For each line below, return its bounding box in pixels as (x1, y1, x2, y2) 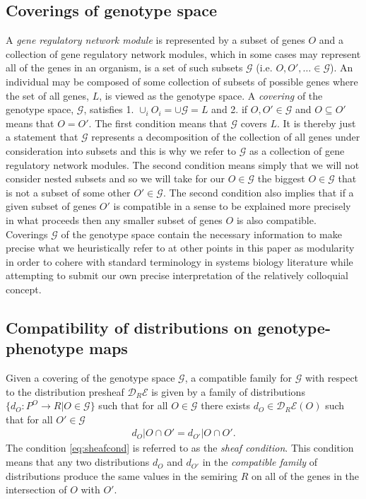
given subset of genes (6, 199, 97, 213)
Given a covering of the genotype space (6, 370, 175, 385)
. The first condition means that (88, 115, 228, 130)
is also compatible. (236, 212, 317, 227)
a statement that (6, 129, 78, 144)
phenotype (6, 337, 84, 359)
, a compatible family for (184, 370, 292, 385)
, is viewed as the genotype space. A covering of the (99, 88, 323, 102)
